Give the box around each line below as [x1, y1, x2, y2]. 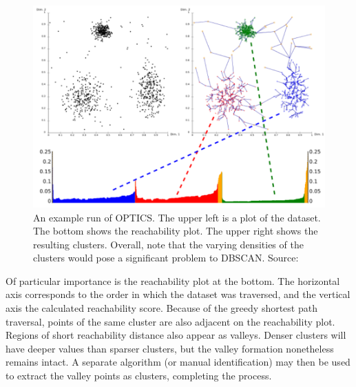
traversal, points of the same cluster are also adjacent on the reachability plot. [6, 314, 335, 328]
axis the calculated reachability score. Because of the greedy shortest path [6, 301, 317, 315]
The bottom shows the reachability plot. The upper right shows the [33, 224, 318, 238]
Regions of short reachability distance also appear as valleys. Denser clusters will [6, 328, 346, 342]
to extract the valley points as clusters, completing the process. [6, 368, 272, 383]
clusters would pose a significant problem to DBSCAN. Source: [33, 250, 299, 265]
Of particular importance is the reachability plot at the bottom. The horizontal [6, 273, 340, 288]
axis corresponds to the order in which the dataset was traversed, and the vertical [6, 287, 350, 301]
